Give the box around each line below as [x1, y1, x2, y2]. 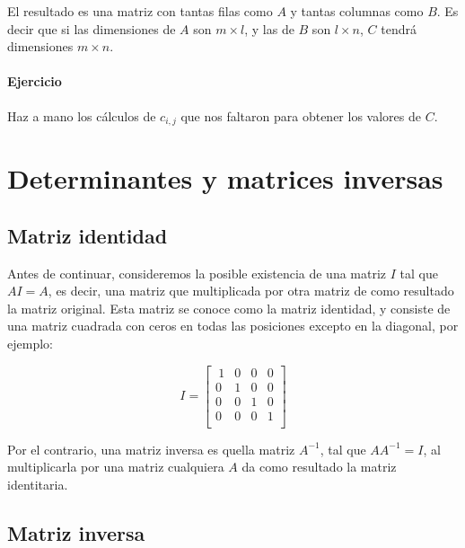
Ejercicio [7, 72, 62, 91]
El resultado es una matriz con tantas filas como [7, 2, 273, 20]
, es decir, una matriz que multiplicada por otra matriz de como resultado [48, 281, 454, 300]
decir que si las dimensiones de [7, 19, 176, 38]
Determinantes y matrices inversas [7, 160, 443, 197]
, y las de [244, 19, 294, 38]
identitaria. [7, 474, 68, 493]
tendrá [381, 19, 417, 38]
